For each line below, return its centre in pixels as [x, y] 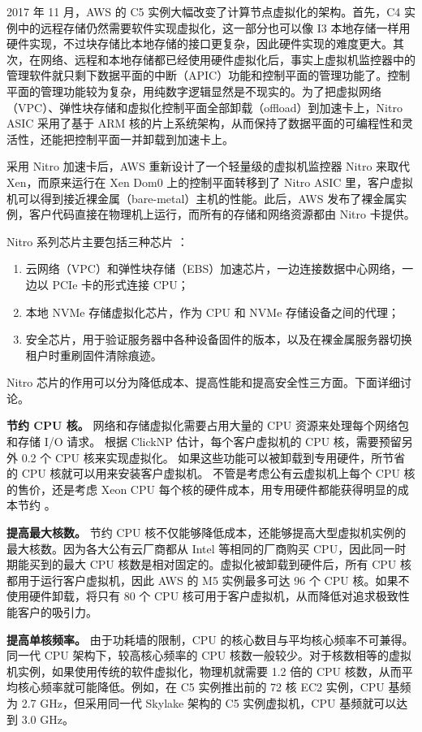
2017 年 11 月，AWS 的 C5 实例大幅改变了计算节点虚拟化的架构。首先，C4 [204, 11]
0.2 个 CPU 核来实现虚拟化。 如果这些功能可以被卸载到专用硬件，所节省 [213, 457]
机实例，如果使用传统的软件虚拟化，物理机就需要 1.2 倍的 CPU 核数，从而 [204, 671]
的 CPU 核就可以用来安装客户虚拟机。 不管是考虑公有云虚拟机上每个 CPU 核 [211, 473]
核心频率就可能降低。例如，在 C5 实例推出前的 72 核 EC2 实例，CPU [201, 687]
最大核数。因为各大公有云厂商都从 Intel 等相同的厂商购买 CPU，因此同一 [201, 548]
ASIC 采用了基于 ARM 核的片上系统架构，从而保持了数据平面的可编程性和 [205, 123]
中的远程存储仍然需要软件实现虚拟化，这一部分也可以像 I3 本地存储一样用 [214, 27]
